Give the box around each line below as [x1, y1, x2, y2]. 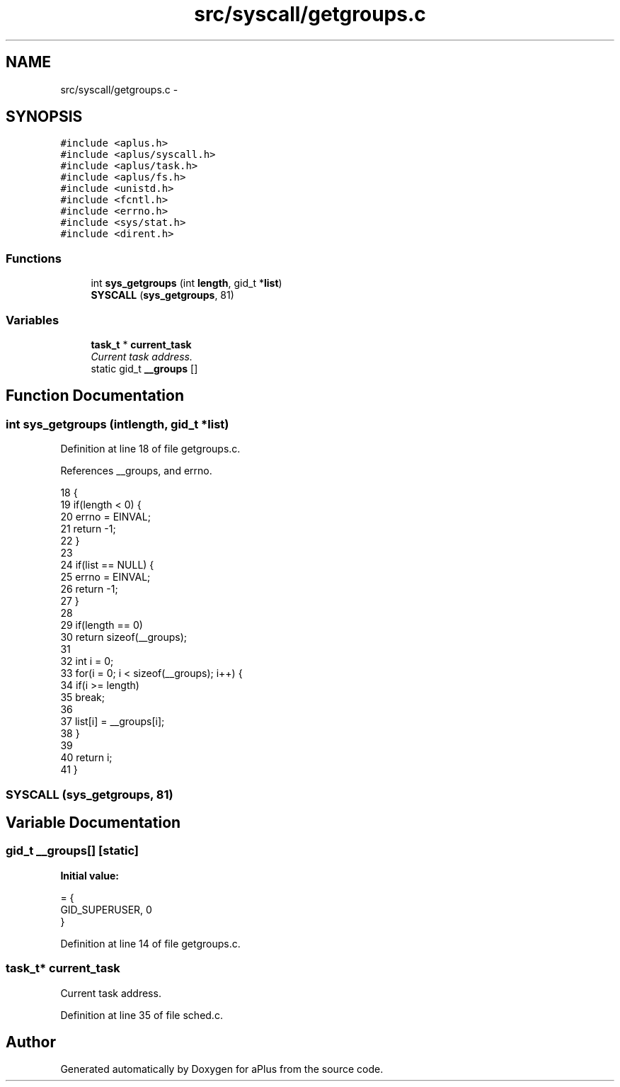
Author [6, 1032, 56, 1051]
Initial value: [60, 869, 119, 882]
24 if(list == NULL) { [60, 559, 154, 571]
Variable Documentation [6, 813, 181, 831]
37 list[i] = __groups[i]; [60, 715, 165, 728]
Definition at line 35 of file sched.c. [60, 1008, 223, 1021]
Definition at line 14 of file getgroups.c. [60, 937, 241, 950]
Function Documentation [6, 387, 184, 405]
